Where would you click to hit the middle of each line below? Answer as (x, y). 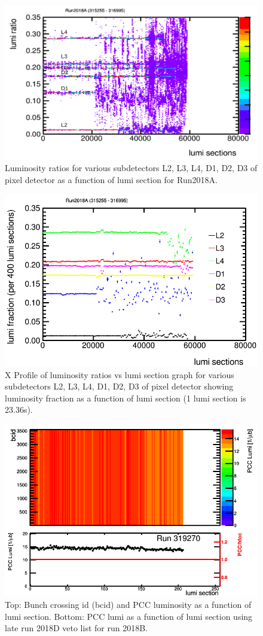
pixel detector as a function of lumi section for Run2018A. (111, 179)
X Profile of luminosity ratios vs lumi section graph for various (120, 374)
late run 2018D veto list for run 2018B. (76, 628)
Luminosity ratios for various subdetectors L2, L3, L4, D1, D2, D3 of (131, 168)
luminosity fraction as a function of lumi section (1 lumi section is (126, 398)
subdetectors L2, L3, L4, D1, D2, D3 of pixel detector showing (119, 386)
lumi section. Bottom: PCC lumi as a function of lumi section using (129, 616)
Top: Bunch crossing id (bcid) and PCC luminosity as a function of (128, 605)
